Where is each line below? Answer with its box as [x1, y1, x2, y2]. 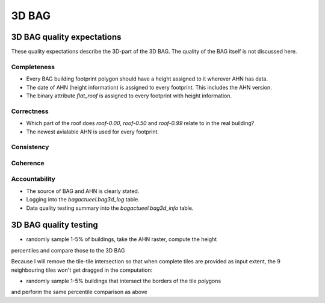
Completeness [11, 63, 55, 71]
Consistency [11, 143, 49, 151]
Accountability [11, 175, 55, 183]
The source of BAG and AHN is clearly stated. [26, 187, 140, 195]
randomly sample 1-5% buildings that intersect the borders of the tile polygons [26, 277, 221, 285]
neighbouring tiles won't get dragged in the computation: [11, 266, 153, 274]
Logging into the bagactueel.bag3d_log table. [26, 196, 140, 203]
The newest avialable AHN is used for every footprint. [26, 128, 159, 135]
